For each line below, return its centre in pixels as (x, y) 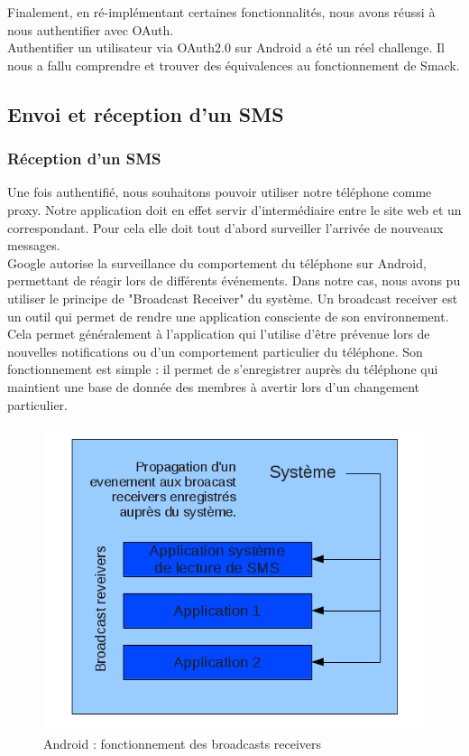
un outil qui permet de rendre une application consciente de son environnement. (228, 316)
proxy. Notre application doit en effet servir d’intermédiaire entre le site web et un (234, 209)
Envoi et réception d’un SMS (146, 113)
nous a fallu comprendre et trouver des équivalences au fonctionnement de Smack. (234, 65)
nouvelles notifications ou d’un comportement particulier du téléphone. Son (215, 351)
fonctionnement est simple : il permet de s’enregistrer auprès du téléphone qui (223, 369)
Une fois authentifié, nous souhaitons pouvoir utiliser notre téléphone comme (220, 192)
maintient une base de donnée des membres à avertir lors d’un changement (213, 386)
